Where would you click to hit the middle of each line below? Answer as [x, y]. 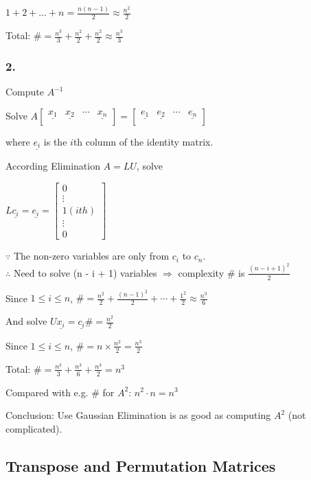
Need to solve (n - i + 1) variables [85, 272]
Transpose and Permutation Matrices [141, 465]
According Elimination [53, 166]
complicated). [34, 428]
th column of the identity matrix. [143, 141]
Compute [25, 92]
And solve [26, 321]
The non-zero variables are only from [91, 256]
